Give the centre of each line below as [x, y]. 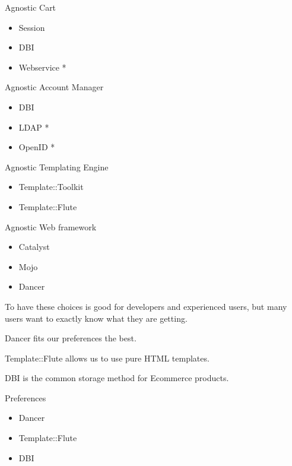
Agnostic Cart [31, 7]
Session [32, 27]
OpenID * [37, 147]
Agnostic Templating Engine [57, 167]
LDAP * [34, 127]
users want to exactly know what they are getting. [96, 318]
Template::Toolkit [51, 187]
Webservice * [42, 67]
